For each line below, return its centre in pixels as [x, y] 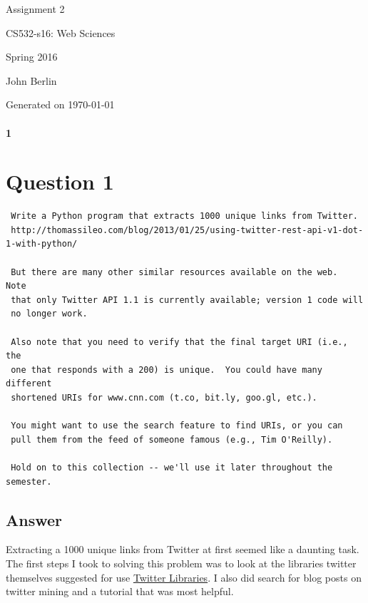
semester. [29, 481]
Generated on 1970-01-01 [60, 104]
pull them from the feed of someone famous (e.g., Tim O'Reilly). [172, 439]
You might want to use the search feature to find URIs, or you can [177, 426]
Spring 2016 [32, 57]
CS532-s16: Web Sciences [61, 32]
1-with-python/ [42, 244]
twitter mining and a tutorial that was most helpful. [120, 591]
